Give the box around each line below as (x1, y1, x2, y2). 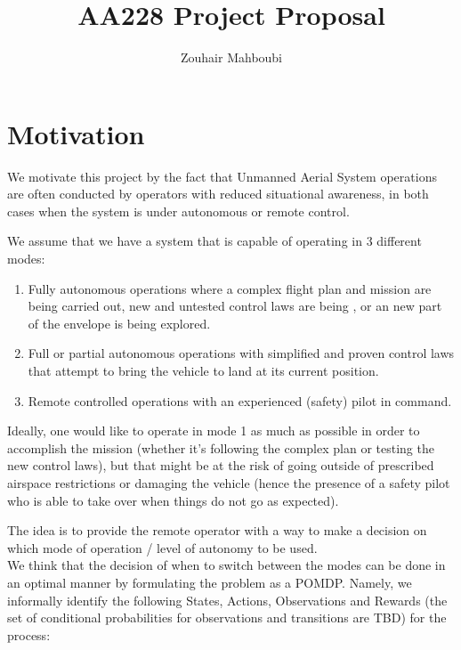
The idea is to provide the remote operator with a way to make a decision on (7, 521, 427, 540)
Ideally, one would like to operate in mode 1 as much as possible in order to (7, 421, 420, 440)
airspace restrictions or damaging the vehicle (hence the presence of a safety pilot (7, 473, 450, 492)
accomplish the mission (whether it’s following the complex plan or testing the (7, 438, 434, 457)
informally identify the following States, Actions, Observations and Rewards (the (7, 590, 448, 609)
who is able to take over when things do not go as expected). (7, 491, 339, 509)
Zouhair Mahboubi (180, 48, 283, 67)
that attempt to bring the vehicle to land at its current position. (28, 362, 379, 379)
